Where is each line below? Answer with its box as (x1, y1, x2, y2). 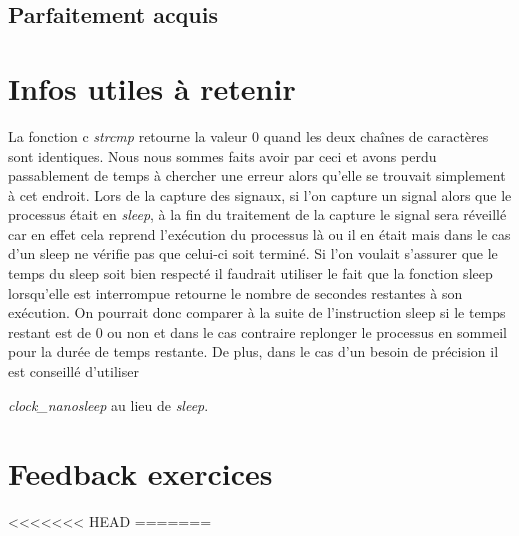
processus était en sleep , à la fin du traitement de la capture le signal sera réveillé (8, 204, 507, 225)
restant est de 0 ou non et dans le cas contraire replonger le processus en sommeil (8, 321, 507, 342)
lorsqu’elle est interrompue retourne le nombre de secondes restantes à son (8, 282, 463, 303)
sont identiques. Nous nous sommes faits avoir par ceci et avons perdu (8, 145, 437, 166)
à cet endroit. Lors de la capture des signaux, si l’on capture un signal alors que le (8, 184, 512, 205)
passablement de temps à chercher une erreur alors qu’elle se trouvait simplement (8, 165, 506, 186)
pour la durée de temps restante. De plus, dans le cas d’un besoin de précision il (8, 341, 499, 362)
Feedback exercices (8, 453, 273, 494)
